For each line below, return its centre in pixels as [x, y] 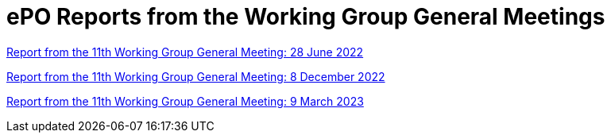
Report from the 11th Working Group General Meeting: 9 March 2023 [185, 101]
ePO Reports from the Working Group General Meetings [306, 17]
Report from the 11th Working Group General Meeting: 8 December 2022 [196, 76]
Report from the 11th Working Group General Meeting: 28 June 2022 [185, 52]
